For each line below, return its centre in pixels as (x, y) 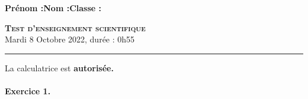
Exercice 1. (28, 90)
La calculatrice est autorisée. (59, 67)
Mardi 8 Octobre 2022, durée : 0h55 (70, 39)
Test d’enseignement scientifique (75, 27)
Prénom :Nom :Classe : (53, 8)
